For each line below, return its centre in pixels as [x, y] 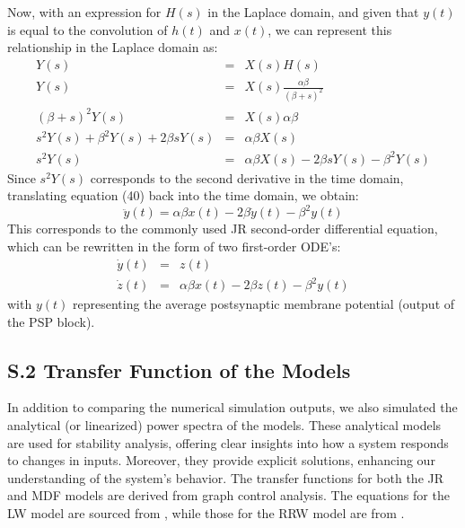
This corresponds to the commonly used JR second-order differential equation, [223, 229]
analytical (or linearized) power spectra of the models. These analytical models [224, 425]
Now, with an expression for [84, 12]
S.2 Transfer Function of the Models [179, 370]
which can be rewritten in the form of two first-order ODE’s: [174, 246]
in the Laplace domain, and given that [313, 12]
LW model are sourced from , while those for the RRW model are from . [206, 513]
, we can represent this [330, 29]
